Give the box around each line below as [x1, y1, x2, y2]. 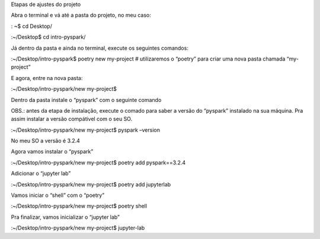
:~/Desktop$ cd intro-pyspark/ [11, 33, 86, 41]
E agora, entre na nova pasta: [11, 74, 83, 81]
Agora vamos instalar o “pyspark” [11, 148, 94, 155]
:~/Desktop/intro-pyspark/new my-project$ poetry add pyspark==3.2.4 [11, 159, 186, 166]
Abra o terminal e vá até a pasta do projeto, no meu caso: [11, 12, 151, 19]
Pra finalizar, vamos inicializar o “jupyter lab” [11, 213, 120, 221]
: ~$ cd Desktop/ [11, 23, 53, 30]
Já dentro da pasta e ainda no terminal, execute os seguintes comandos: [11, 44, 189, 52]
